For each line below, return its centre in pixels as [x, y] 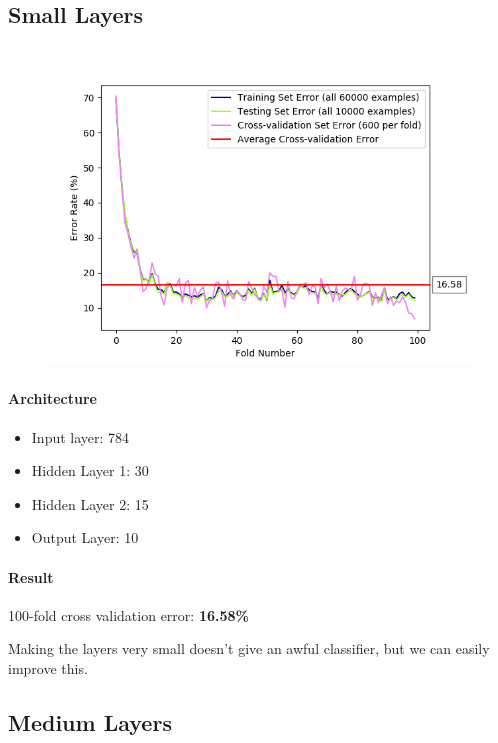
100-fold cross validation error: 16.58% [128, 614]
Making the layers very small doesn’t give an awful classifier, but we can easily [249, 648]
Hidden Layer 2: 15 [90, 503]
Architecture [52, 398]
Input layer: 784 [80, 436]
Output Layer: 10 [85, 537]
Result [31, 576]
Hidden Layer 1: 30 [90, 470]
